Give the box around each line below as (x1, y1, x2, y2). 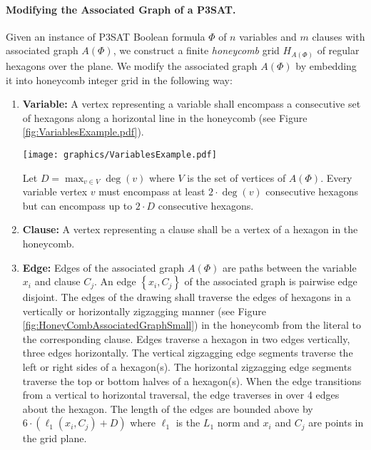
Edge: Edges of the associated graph (22, 260, 185, 275)
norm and (217, 415, 260, 430)
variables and (239, 29, 297, 44)
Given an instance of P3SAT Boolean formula (6, 29, 205, 44)
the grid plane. (22, 431, 87, 446)
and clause (34, 274, 81, 289)
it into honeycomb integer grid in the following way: (6, 72, 233, 87)
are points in (308, 415, 364, 430)
